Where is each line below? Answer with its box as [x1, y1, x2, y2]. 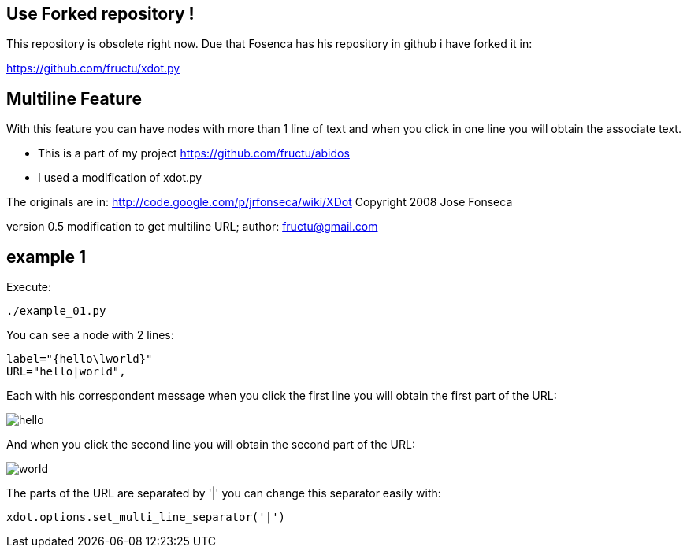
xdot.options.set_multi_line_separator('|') [6, 511, 286, 524]
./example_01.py [6, 305, 106, 318]
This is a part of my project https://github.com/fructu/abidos [38, 146, 350, 161]
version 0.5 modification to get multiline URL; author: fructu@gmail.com [6, 220, 378, 234]
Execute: [6, 280, 51, 294]
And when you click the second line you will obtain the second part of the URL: [6, 438, 415, 452]
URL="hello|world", [6, 365, 126, 379]
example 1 [6, 246, 87, 267]
